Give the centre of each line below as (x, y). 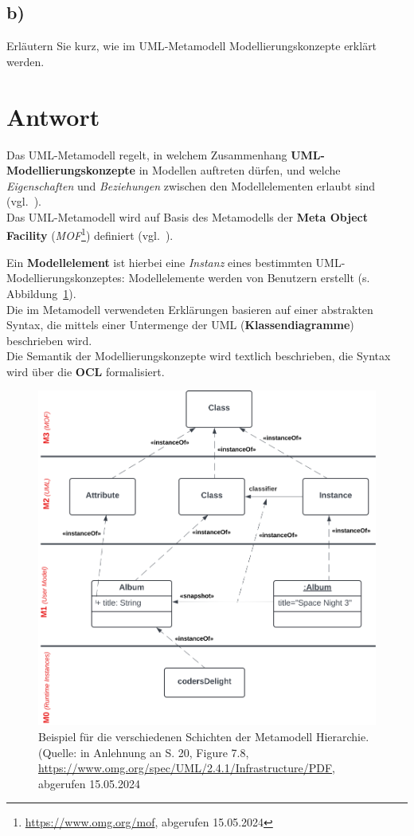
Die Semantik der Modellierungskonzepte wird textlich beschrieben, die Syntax (199, 356)
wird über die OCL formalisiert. (86, 371)
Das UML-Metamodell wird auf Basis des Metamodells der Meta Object (187, 216)
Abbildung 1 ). (41, 293)
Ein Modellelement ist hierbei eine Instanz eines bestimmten (159, 262)
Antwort (53, 116)
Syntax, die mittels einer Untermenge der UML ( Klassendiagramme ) (180, 325)
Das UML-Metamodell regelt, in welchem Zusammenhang (147, 154)
